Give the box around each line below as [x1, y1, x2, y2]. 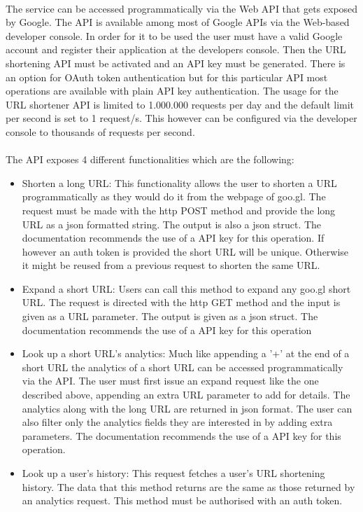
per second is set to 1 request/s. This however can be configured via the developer [6, 111, 357, 125]
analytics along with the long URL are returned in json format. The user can [22, 401, 353, 415]
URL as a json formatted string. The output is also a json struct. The [22, 216, 322, 231]
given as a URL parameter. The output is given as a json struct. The [22, 309, 318, 324]
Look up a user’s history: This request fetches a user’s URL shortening [22, 466, 325, 480]
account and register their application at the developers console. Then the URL [6, 42, 346, 57]
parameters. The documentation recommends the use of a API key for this [22, 428, 341, 443]
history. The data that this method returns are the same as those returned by [22, 479, 355, 494]
